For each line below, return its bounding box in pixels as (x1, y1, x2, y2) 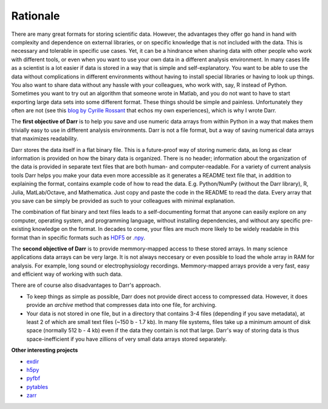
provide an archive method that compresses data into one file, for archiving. (26, 301, 217, 309)
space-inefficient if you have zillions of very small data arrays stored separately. (26, 335, 227, 343)
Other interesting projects (11, 346, 78, 354)
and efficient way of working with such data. (11, 270, 123, 278)
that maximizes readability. (11, 135, 78, 142)
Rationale (11, 9, 60, 22)
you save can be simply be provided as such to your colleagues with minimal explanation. (11, 197, 236, 204)
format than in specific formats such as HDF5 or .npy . (11, 234, 145, 241)
